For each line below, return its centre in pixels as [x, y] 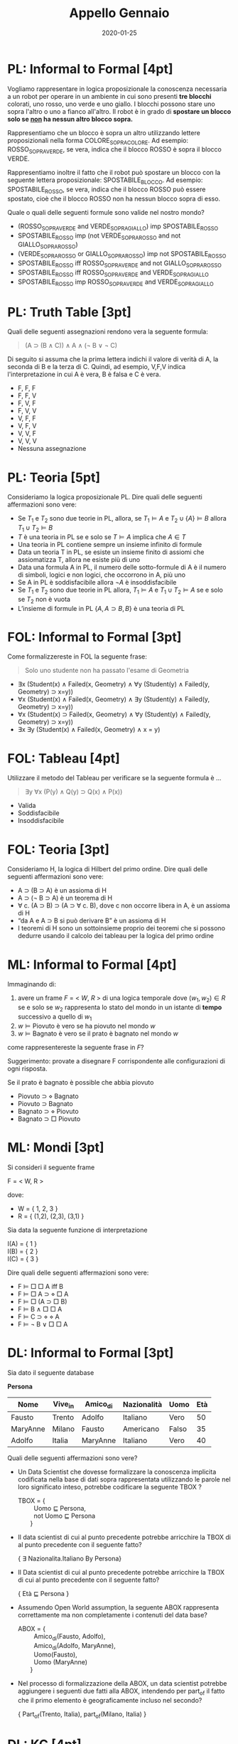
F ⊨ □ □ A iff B [40, 1286]
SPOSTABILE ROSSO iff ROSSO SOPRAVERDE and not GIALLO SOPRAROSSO [119, 264]
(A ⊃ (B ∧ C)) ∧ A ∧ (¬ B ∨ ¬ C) [71, 346]
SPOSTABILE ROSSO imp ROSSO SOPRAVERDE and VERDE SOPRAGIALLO [116, 282]
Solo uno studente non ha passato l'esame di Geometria [107, 671]
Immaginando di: [32, 984]
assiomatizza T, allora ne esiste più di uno [79, 559]
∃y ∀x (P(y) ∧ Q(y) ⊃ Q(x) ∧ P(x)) [74, 792]
